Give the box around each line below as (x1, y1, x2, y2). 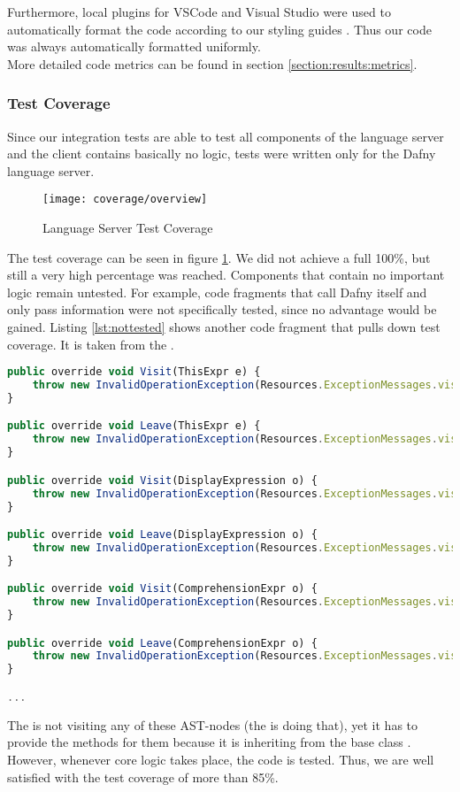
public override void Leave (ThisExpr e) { (7, 419, 261, 433)
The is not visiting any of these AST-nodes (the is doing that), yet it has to (7, 715, 418, 734)
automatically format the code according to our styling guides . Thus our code (7, 19, 432, 38)
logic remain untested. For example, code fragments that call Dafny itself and (7, 282, 427, 301)
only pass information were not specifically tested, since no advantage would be (7, 300, 437, 319)
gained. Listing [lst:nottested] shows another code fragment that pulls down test (7, 318, 441, 335)
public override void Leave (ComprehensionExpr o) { (7, 636, 318, 650)
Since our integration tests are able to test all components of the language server (7, 127, 444, 145)
